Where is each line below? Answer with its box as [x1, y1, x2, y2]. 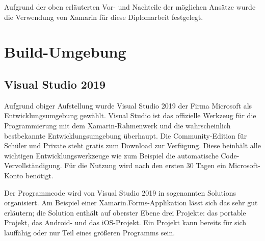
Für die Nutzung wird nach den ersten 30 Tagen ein [64, 160, 226, 171]
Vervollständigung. [4, 160, 62, 171]
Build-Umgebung [4, 41, 126, 62]
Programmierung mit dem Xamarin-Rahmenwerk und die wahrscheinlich [4, 120, 231, 130]
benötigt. [25, 170, 54, 180]
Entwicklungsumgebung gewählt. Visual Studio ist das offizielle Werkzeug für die [4, 110, 256, 121]
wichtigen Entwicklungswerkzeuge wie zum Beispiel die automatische [4, 150, 219, 160]
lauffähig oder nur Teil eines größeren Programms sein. [4, 227, 175, 237]
